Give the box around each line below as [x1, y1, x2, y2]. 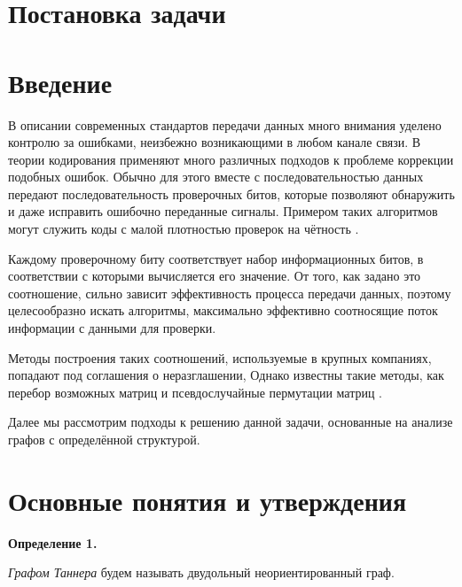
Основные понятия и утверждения [8, 482, 407, 518]
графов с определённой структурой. [8, 430, 200, 448]
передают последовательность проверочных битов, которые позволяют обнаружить [8, 184, 455, 203]
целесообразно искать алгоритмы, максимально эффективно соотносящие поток [8, 301, 438, 320]
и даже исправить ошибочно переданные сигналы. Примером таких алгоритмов [8, 202, 438, 220]
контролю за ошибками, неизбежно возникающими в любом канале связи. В [8, 133, 421, 151]
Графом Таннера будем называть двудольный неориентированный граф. [8, 563, 395, 582]
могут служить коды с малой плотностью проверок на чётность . [8, 220, 359, 238]
